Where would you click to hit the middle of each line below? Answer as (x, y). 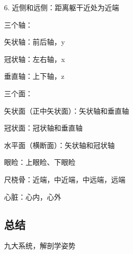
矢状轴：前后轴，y (35, 42)
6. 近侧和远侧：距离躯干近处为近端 (62, 7)
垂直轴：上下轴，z (34, 76)
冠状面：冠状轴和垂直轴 (43, 128)
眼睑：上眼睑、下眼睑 (40, 162)
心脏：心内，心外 (33, 196)
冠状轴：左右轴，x (35, 59)
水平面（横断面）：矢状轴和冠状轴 (59, 145)
